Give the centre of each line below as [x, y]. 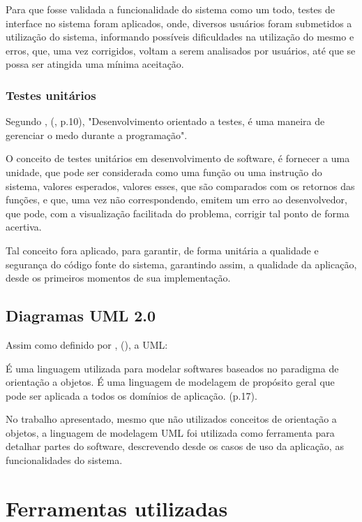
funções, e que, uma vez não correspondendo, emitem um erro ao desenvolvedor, [176, 200]
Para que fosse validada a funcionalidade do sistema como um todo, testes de [170, 9]
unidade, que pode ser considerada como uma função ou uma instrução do [164, 172]
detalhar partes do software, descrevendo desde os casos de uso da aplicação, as [175, 446]
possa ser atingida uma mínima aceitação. [95, 64]
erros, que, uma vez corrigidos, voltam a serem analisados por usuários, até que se [181, 50]
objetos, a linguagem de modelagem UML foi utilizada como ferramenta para [170, 432]
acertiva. [24, 227]
